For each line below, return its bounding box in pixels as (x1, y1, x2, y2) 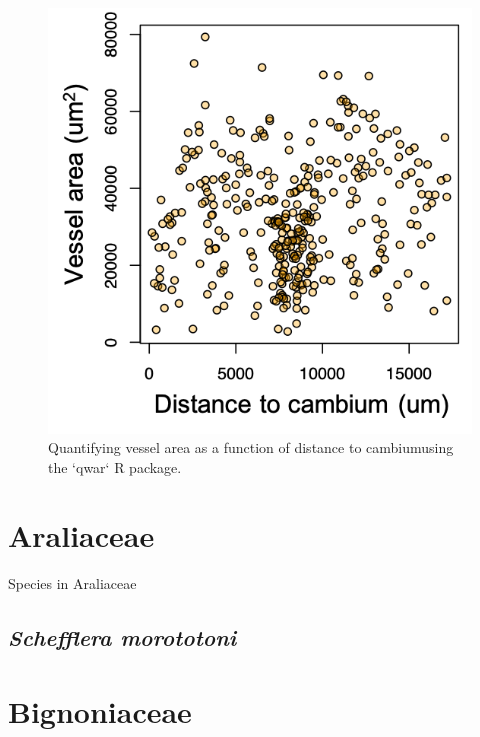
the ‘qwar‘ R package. (48, 456, 182, 477)
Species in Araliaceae (8, 573, 137, 594)
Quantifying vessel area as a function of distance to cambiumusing (48, 437, 454, 458)
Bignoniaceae (8, 690, 192, 731)
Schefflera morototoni (8, 622, 237, 653)
